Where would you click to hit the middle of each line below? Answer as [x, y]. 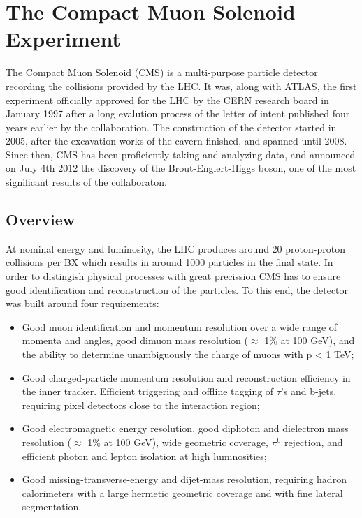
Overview [41, 220]
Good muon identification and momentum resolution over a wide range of [180, 326]
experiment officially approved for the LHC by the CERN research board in [167, 99]
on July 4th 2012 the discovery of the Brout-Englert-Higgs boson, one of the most [181, 168]
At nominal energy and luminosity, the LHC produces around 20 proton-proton [175, 248]
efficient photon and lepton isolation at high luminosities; [144, 456]
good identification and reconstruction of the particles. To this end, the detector [177, 289]
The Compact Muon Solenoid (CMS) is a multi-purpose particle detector [162, 72]
